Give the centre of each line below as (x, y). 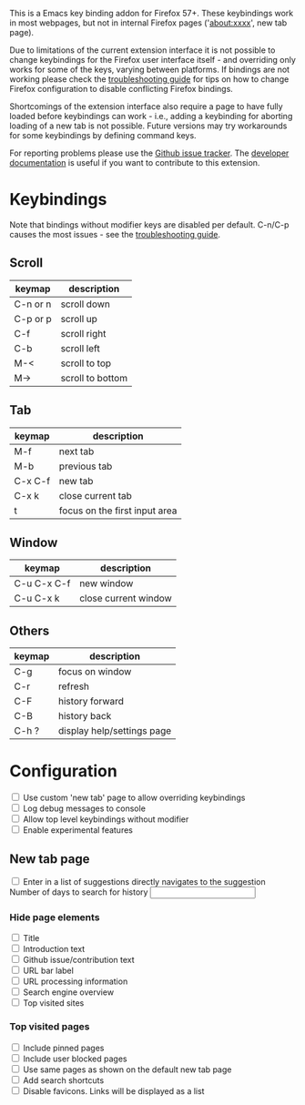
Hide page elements (55, 917)
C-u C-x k (37, 598)
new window (106, 583)
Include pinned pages (63, 1048)
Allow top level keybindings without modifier (106, 819)
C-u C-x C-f (42, 583)
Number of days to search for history (79, 892)
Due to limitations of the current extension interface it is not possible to (142, 50)
